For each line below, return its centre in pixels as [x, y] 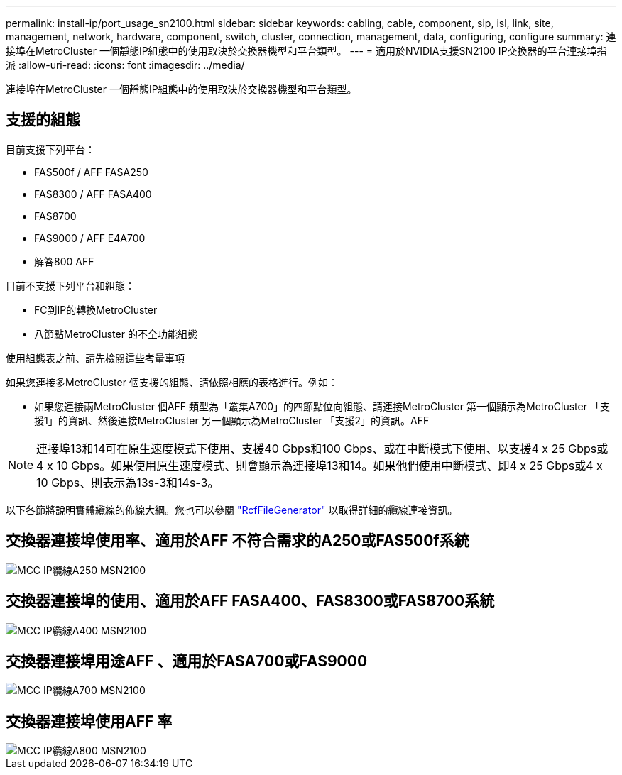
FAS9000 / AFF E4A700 [90, 238]
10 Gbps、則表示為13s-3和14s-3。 [128, 482]
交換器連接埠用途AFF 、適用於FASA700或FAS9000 [187, 661]
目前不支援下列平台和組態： [70, 285]
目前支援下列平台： [50, 149]
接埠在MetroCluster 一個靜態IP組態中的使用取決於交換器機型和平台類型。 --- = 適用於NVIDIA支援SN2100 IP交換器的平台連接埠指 [306, 51]
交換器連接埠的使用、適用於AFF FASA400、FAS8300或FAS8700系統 [250, 601]
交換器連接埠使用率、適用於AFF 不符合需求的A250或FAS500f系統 [238, 541]
